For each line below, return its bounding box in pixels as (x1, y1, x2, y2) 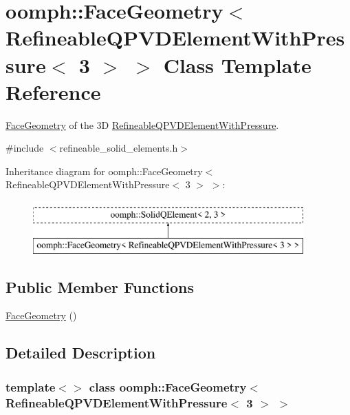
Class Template (163, 50, 311, 79)
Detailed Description (6, 342, 156, 363)
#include (6, 141, 44, 155)
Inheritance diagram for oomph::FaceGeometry (6, 163, 203, 178)
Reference (6, 77, 101, 105)
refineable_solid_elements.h (59, 141, 178, 155)
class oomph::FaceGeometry (89, 378, 247, 395)
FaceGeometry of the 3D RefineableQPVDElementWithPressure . (6, 117, 279, 132)
